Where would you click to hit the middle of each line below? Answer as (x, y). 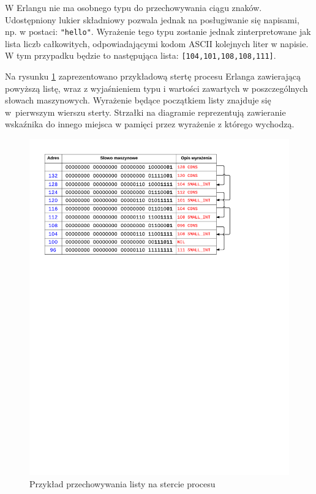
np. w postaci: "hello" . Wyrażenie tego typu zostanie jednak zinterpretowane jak (158, 32)
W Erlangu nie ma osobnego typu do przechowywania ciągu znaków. (134, 7)
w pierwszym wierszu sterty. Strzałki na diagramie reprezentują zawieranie (145, 112)
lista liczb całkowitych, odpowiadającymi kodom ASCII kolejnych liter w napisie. (157, 43)
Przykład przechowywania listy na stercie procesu (122, 483)
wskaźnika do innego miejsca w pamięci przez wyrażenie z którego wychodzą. (150, 124)
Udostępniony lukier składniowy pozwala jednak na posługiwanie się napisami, (152, 19)
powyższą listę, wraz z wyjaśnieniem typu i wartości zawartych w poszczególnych (156, 88)
